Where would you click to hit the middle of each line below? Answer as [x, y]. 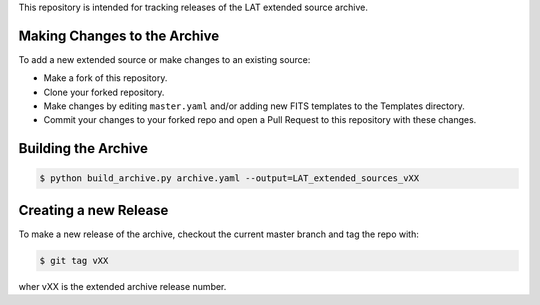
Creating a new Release [93, 210]
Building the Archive [83, 148]
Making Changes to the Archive [119, 35]
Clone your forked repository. [104, 92]
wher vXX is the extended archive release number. [122, 286]
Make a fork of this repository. [105, 78]
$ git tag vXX [74, 260]
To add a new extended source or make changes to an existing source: [164, 59]
